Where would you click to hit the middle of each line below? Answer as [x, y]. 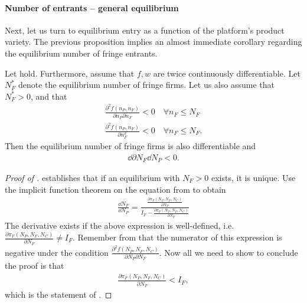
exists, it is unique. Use [253, 177]
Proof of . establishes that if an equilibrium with [92, 177]
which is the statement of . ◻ [58, 294]
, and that [49, 96]
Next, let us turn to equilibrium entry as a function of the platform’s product [145, 30]
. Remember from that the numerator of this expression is [177, 237]
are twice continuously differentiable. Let [227, 73]
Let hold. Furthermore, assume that [70, 73]
